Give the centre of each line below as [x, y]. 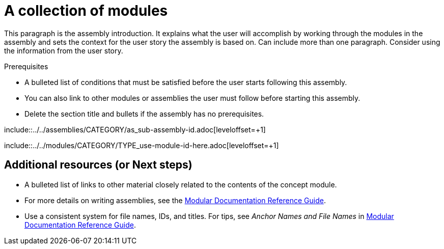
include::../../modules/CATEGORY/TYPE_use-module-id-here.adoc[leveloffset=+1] [142, 145]
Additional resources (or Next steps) [98, 165]
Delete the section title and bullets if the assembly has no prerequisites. [144, 114]
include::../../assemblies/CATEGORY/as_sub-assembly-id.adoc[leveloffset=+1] [135, 129]
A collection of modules [86, 11]
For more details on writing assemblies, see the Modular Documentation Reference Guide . [175, 200]
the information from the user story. [64, 50]
